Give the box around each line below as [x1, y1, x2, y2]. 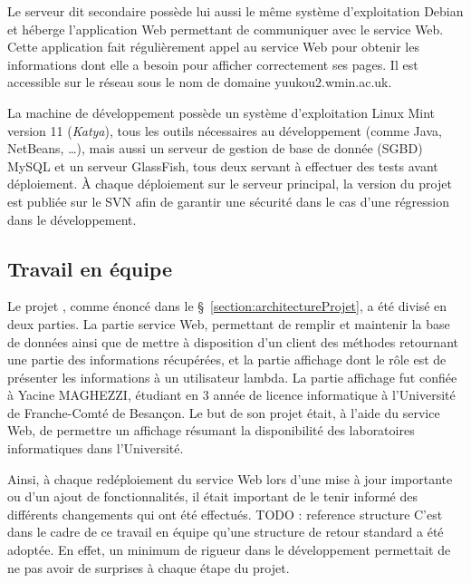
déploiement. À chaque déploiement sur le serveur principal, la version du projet [7, 174, 452, 193]
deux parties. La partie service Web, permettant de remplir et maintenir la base [7, 314, 450, 333]
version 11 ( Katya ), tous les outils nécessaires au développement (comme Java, [7, 121, 442, 140]
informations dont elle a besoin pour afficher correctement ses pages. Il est [7, 54, 418, 73]
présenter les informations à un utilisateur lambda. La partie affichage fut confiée [7, 367, 457, 386]
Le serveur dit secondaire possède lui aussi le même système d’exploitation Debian [7, 2, 464, 20]
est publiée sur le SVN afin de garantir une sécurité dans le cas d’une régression [7, 191, 450, 210]
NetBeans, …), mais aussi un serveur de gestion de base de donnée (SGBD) [7, 139, 423, 158]
